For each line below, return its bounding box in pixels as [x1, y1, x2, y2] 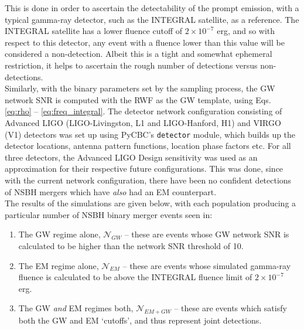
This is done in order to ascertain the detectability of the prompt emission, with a [5, 2, 299, 13]
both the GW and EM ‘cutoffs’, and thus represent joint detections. [18, 314, 262, 326]
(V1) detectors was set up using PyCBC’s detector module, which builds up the [5, 128, 296, 140]
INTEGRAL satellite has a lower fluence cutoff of [5, 25, 183, 37]
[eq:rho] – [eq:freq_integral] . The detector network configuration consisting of [5, 105, 282, 117]
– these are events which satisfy [174, 302, 287, 314]
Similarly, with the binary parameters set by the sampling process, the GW [5, 82, 275, 94]
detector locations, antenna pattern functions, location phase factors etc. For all [5, 140, 291, 152]
